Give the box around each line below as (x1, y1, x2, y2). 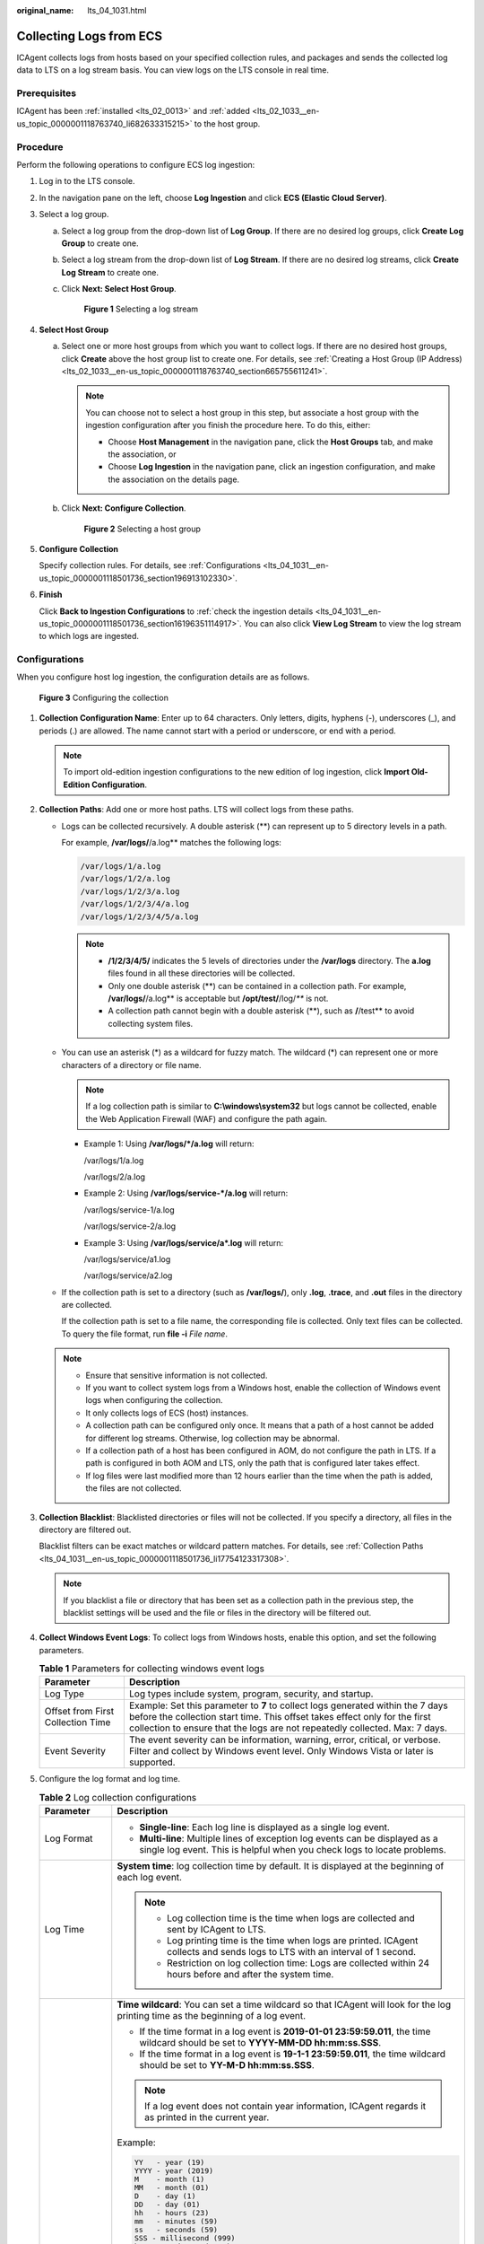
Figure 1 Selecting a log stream (83, 303, 199, 314)
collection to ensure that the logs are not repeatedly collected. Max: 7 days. (128, 1722, 447, 1734)
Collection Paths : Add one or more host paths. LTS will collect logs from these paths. (39, 804, 354, 815)
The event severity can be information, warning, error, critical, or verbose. (128, 1733, 441, 1746)
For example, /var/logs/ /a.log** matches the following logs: (61, 837, 282, 847)
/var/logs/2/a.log (83, 1171, 146, 1182)
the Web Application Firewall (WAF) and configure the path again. (85, 1113, 327, 1124)
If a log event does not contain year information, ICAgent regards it (144, 2100, 427, 2113)
